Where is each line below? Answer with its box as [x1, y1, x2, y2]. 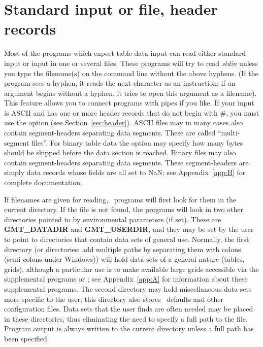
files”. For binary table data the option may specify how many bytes [31, 137, 243, 148]
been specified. [4, 333, 49, 343]
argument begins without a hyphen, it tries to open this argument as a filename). [4, 87, 257, 98]
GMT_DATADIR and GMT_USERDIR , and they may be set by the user [4, 224, 254, 234]
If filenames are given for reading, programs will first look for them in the [4, 194, 237, 204]
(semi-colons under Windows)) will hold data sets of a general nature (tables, [4, 254, 245, 264]
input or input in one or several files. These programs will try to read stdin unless [4, 57, 258, 68]
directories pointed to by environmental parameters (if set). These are [4, 214, 221, 224]
